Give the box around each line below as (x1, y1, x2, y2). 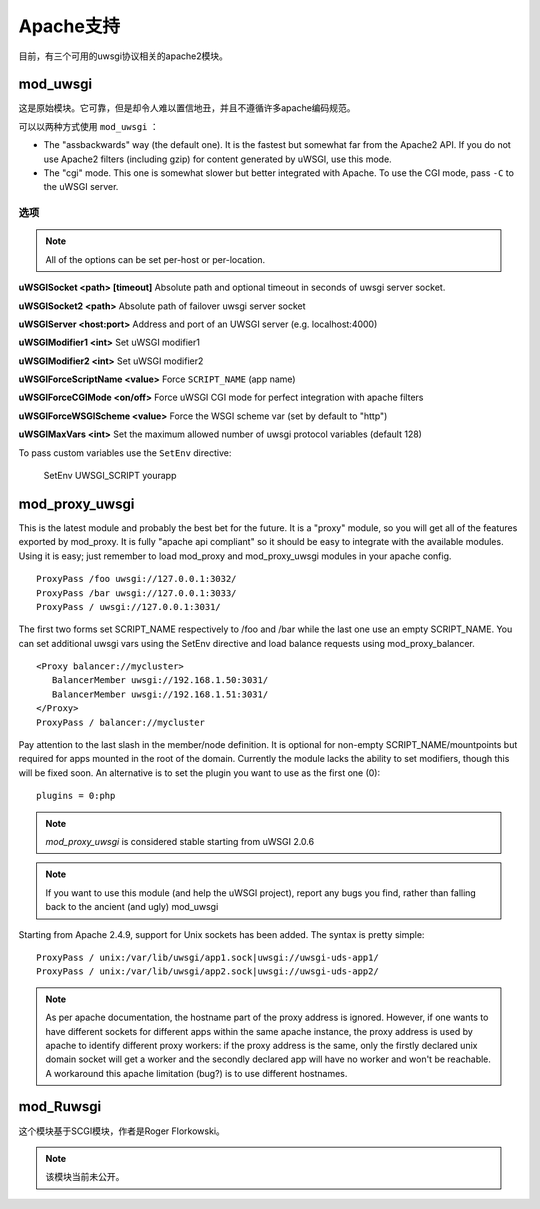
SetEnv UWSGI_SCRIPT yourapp (43, 470, 177, 482)
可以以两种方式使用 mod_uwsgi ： (18, 120, 159, 132)
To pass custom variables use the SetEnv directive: (18, 446, 232, 459)
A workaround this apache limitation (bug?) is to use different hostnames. (45, 1067, 348, 1079)
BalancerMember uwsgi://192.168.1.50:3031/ (51, 675, 269, 686)
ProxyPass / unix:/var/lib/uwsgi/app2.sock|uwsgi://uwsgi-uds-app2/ (36, 966, 379, 977)
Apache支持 (18, 15, 120, 37)
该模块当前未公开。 (45, 1171, 125, 1183)
